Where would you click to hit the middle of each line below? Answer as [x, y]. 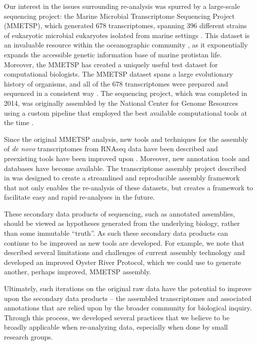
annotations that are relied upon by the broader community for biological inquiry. [128, 308]
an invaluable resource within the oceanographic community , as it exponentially [126, 45]
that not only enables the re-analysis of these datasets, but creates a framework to [128, 187]
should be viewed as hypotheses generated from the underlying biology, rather [122, 223]
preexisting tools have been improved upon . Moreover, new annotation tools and [127, 158]
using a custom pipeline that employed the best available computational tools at [126, 112]
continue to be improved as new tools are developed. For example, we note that [124, 242]
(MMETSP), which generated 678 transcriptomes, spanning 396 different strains [126, 25]
